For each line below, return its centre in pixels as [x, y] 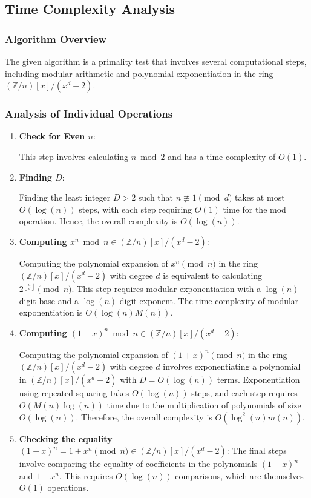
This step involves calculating [74, 156]
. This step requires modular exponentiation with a [166, 288]
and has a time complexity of [222, 156]
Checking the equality [66, 438]
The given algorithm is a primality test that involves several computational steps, [156, 61]
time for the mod [254, 209]
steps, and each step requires [244, 393]
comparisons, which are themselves [239, 475]
